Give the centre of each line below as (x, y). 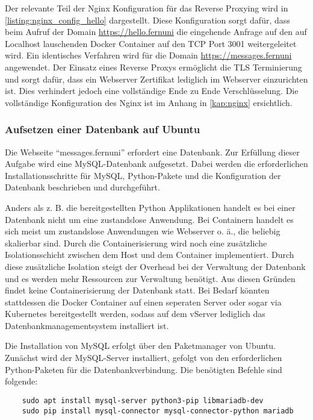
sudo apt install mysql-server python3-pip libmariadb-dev (143, 400)
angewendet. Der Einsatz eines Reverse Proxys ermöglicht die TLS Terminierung (153, 67)
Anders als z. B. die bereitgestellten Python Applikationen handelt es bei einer (150, 207)
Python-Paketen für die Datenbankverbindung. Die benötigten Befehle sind (144, 369)
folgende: (21, 381)
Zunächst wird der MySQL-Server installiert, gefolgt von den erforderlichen (144, 358)
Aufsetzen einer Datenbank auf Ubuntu (103, 129)
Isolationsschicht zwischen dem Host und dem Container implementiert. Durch (150, 255)
